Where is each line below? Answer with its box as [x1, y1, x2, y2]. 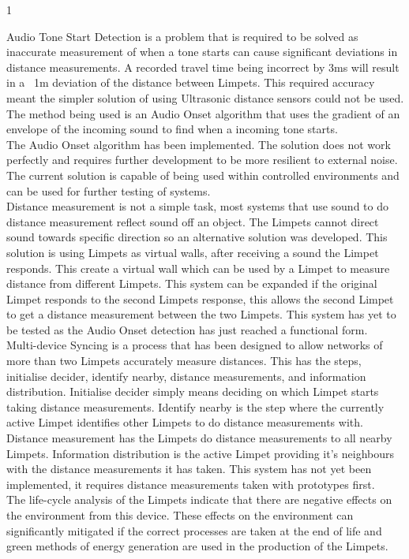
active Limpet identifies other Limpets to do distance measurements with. [6, 414, 363, 430]
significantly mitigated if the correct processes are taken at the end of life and [6, 522, 382, 539]
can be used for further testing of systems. [6, 182, 211, 199]
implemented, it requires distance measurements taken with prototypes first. [6, 475, 375, 492]
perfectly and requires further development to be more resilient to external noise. [6, 151, 398, 168]
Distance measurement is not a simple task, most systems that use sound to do [6, 198, 388, 214]
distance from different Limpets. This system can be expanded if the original [6, 275, 377, 292]
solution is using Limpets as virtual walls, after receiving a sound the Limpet [6, 244, 379, 260]
